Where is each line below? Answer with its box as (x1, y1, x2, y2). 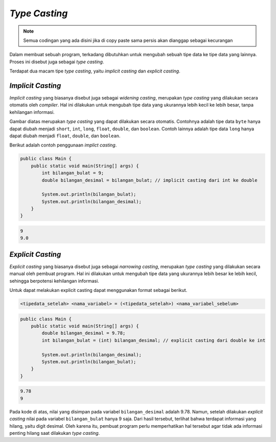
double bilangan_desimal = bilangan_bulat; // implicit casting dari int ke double (41, 177, 258, 183)
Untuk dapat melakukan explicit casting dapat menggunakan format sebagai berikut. (9, 287, 188, 293)
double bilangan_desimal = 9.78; (41, 330, 126, 336)
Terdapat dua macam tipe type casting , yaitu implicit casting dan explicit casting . (9, 68, 181, 74)
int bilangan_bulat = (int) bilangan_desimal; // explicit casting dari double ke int (41, 337, 266, 343)
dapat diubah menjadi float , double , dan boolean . (9, 133, 121, 139)
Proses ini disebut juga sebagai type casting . (9, 59, 104, 65)
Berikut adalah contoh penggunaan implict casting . (9, 142, 117, 148)
